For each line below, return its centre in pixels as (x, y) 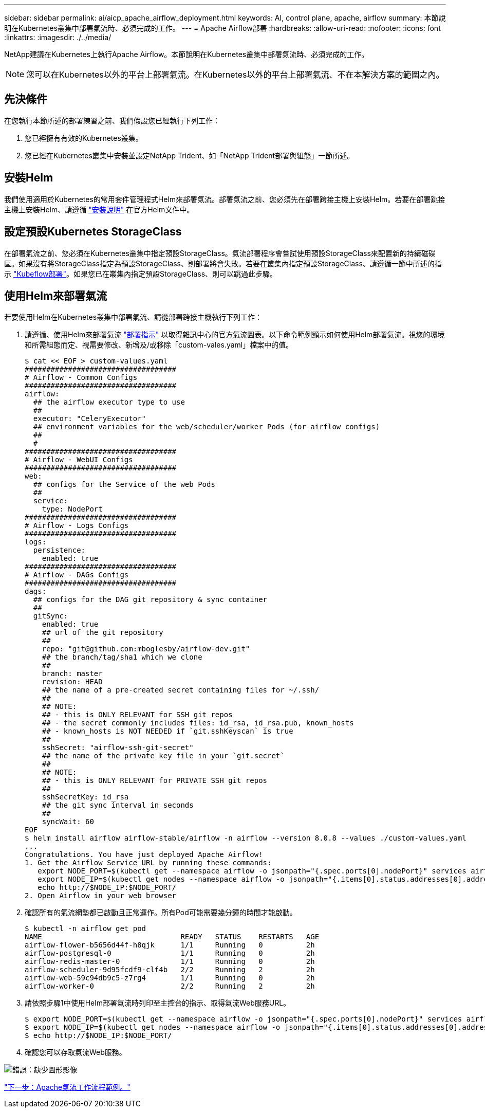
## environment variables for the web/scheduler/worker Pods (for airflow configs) (207, 427)
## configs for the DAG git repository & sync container (150, 600)
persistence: (59, 550)
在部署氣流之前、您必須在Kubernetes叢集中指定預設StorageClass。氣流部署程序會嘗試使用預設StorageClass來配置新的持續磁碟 (220, 253)
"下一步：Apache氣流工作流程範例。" (67, 1087)
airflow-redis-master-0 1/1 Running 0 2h (170, 962)
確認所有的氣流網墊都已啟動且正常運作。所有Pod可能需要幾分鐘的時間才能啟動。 (161, 913)
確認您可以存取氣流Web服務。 (76, 1052)
